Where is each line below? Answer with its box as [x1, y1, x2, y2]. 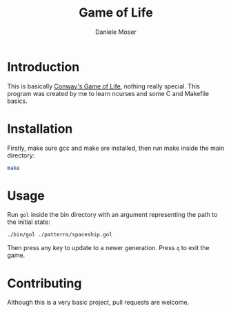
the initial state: [7, 218, 50, 226]
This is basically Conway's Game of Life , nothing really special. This [7, 82, 200, 91]
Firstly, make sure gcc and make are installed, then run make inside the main [7, 144, 225, 152]
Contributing [7, 275, 82, 291]
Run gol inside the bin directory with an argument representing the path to [7, 211, 218, 219]
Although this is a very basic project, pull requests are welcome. [7, 298, 190, 307]
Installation [7, 121, 73, 136]
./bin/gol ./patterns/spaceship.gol [7, 231, 112, 238]
